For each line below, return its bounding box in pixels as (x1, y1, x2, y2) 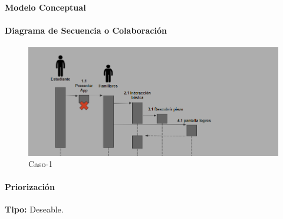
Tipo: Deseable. (5, 203, 64, 215)
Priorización (5, 181, 55, 193)
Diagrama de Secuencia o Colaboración (5, 24, 167, 36)
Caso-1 (28, 158, 53, 170)
